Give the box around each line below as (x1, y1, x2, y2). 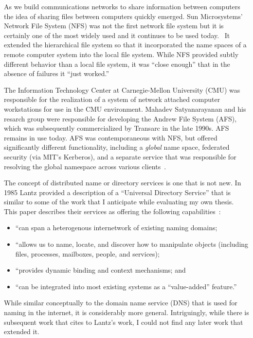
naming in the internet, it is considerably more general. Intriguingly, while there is (4, 307, 249, 318)
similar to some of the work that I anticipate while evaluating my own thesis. (4, 197, 234, 207)
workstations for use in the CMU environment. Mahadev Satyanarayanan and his (4, 103, 246, 114)
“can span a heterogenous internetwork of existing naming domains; (15, 222, 217, 233)
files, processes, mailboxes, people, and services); (15, 248, 160, 258)
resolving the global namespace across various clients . (4, 161, 166, 171)
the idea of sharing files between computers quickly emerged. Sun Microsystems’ (4, 11, 243, 21)
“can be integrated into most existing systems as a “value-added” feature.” (15, 281, 237, 291)
